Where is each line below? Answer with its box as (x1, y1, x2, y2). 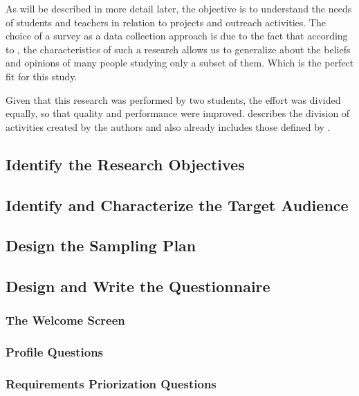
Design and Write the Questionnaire (6, 276, 270, 297)
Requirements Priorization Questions (6, 375, 217, 393)
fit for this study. (6, 69, 77, 83)
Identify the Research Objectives (6, 153, 245, 174)
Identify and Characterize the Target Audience (6, 194, 349, 215)
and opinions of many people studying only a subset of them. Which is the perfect (6, 55, 354, 70)
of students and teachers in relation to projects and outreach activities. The (6, 15, 326, 29)
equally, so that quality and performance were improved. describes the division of (6, 106, 350, 120)
